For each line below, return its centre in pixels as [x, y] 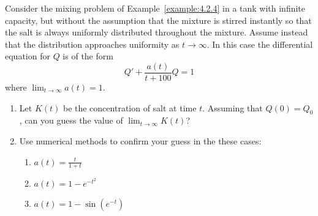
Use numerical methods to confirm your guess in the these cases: [140, 141]
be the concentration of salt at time [130, 107]
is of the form [88, 56]
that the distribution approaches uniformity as [92, 44]
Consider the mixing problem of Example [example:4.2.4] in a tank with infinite [155, 8]
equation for [28, 56]
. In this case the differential [260, 44]
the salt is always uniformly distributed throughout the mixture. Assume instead [157, 32]
